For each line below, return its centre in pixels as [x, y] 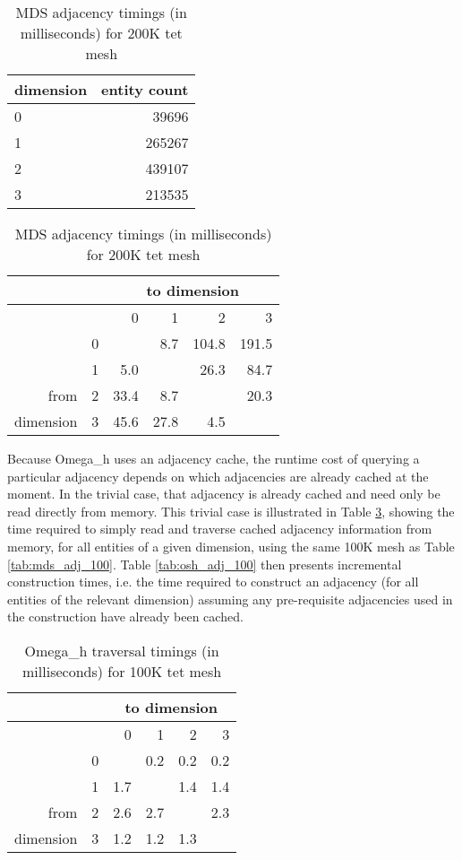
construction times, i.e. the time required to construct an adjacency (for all [213, 582]
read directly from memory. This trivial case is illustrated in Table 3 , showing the [231, 511]
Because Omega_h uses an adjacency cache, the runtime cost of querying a [214, 458]
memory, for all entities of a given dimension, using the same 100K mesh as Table [231, 546]
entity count [145, 89]
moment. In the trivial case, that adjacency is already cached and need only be [224, 494]
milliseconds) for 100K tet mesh [122, 671]
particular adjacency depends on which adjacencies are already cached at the [218, 476]
